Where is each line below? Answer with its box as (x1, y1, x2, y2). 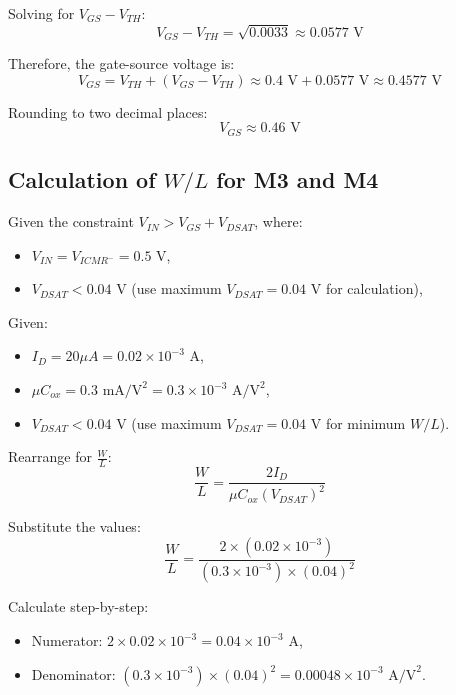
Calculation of (8, 164, 156, 195)
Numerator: (31, 630, 103, 650)
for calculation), (325, 278, 423, 299)
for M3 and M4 (216, 164, 379, 195)
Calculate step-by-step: (8, 596, 149, 617)
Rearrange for (8, 446, 92, 467)
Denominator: (31, 663, 116, 684)
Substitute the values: (8, 516, 141, 537)
